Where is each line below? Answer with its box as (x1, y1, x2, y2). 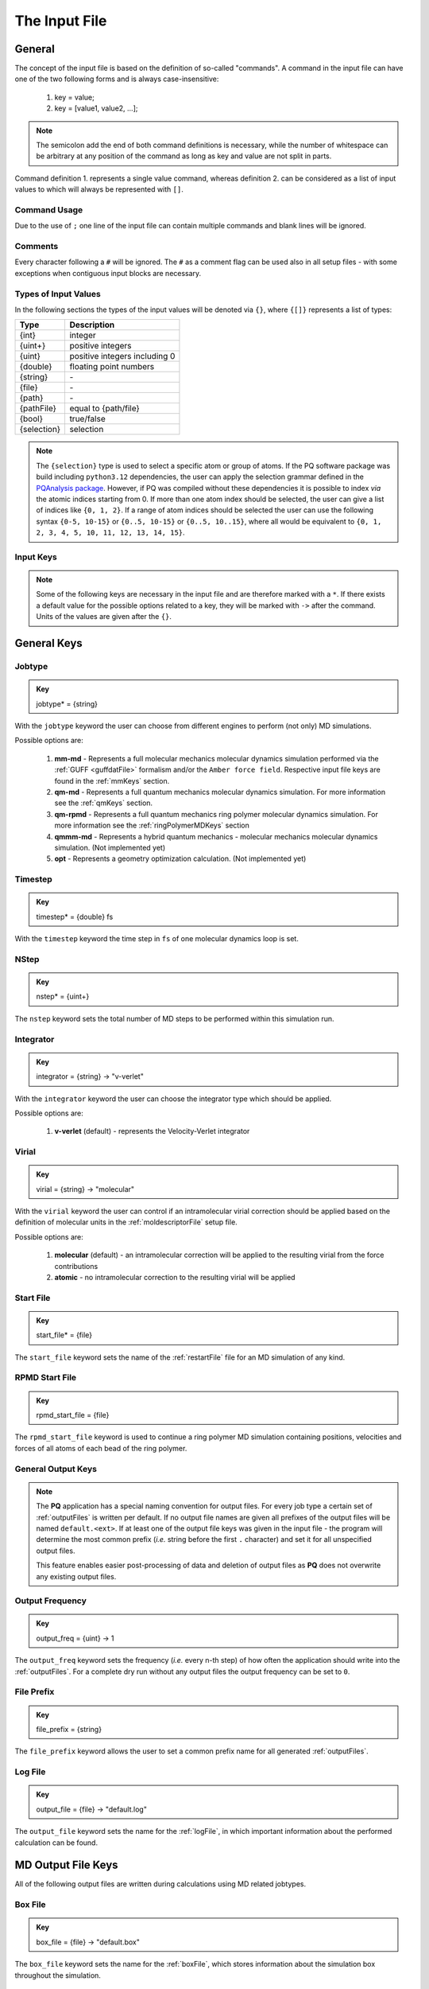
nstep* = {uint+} (36, 991, 90, 1002)
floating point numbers (69, 361, 155, 372)
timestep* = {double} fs (36, 912, 114, 921)
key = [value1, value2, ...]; (54, 103, 138, 113)
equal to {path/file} (69, 403, 141, 414)
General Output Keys (14, 1463, 97, 1474)
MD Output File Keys (14, 1859, 118, 1872)
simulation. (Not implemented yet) (54, 843, 166, 852)
